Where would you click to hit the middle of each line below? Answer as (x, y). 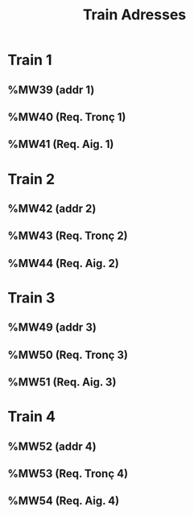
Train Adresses (134, 15)
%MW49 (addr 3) (52, 328)
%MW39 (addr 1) (51, 90)
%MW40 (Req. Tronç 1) (67, 117)
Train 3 (31, 297)
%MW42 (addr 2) (52, 208)
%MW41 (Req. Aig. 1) (61, 144)
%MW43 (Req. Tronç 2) (68, 236)
